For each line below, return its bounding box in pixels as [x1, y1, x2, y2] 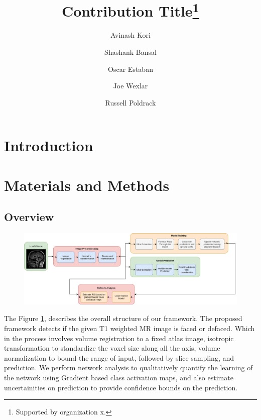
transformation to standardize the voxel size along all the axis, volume [4, 343, 220, 353]
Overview [4, 209, 54, 225]
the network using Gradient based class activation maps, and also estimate [4, 372, 233, 382]
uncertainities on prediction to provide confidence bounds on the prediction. [4, 382, 238, 392]
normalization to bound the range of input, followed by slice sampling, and [4, 352, 234, 363]
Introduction [4, 135, 93, 156]
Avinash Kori [110, 30, 151, 40]
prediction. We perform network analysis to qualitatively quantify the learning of [4, 362, 253, 373]
